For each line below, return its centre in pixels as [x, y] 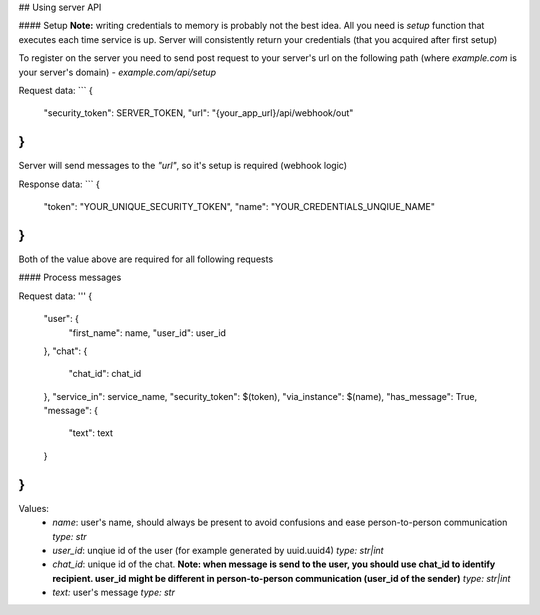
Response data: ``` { [59, 184]
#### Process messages [70, 277]
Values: [34, 508]
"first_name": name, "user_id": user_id [147, 332]
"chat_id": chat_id [105, 374]
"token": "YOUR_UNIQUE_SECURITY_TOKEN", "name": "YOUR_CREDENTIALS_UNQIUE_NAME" [239, 207]
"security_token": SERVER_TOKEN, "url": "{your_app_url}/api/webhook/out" [198, 113]
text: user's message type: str [113, 592]
